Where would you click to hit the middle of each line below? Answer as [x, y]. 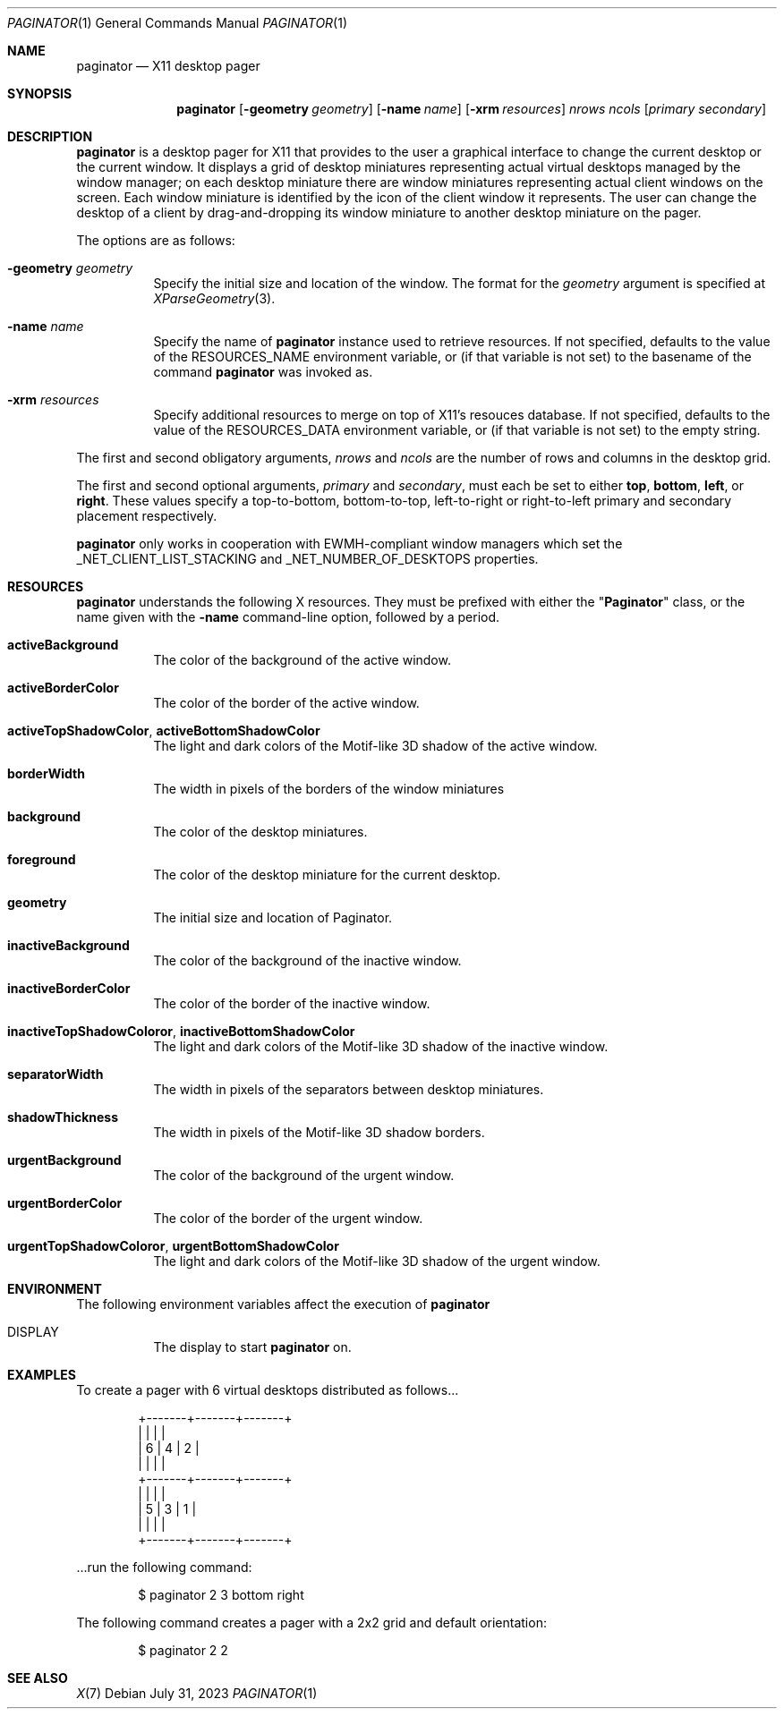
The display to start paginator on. [252, 1347]
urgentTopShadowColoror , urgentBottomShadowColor [173, 1246]
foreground [42, 859]
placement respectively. [147, 516]
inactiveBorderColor [69, 988]
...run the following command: [164, 1567]
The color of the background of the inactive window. [307, 960]
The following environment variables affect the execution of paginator [283, 1304]
